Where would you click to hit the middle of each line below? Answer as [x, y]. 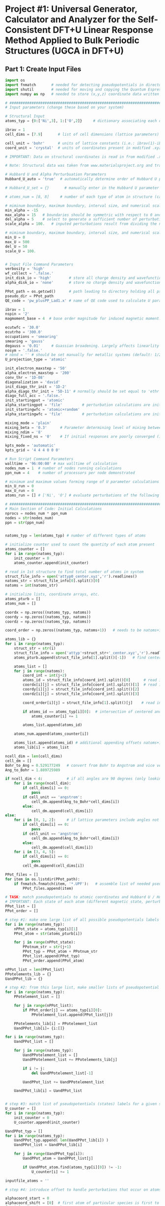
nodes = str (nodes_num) [29, 518]
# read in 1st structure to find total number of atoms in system [74, 572]
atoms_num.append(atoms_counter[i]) [52, 734]
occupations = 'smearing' [31, 336]
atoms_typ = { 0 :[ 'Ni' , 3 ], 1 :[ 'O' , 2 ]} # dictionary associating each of [84, 121]
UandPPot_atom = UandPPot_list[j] [58, 1158]
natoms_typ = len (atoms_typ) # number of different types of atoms [76, 536]
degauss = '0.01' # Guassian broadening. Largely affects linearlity [82, 346]
